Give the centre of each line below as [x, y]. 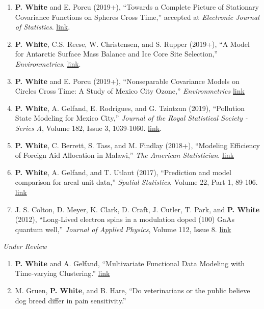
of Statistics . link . [43, 27]
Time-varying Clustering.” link [62, 273]
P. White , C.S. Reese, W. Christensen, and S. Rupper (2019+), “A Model [132, 44]
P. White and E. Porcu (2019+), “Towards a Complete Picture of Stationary [137, 7]
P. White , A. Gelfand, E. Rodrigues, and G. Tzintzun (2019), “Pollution [130, 108]
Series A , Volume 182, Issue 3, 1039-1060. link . [88, 128]
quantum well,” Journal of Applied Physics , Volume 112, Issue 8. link [123, 229]
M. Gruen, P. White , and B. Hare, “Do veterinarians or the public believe [133, 290]
